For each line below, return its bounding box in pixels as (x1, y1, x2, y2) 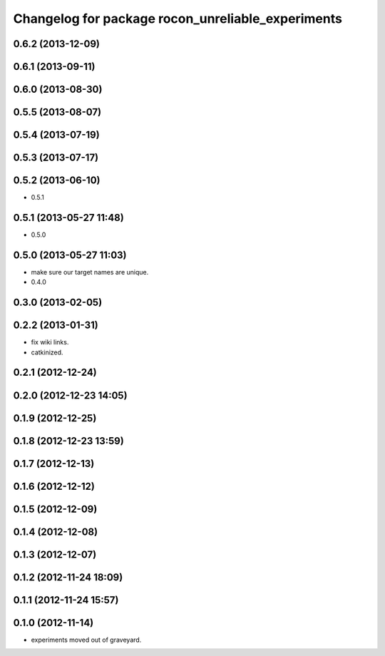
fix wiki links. (31, 338, 69, 347)
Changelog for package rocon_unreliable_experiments (13, 11, 342, 26)
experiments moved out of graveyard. (31, 635, 142, 644)
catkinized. (31, 348, 63, 357)
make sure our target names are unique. (31, 267, 149, 276)
